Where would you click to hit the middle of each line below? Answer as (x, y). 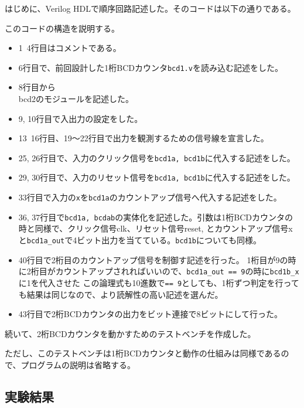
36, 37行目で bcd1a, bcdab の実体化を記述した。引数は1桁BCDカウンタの (156, 217)
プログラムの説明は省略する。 (78, 364)
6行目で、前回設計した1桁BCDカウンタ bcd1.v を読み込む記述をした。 (151, 67)
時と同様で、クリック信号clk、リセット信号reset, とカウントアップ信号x (156, 228)
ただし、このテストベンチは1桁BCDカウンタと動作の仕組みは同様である (143, 353)
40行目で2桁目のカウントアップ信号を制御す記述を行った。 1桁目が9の (153, 259)
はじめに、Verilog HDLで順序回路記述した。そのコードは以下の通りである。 (150, 8)
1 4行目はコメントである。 (70, 48)
